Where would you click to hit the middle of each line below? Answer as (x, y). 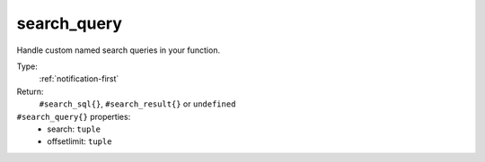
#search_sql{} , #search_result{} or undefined (137, 104)
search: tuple (74, 129)
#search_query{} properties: (74, 116)
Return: (30, 91)
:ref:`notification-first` (79, 79)
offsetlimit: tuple (79, 141)
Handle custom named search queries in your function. (118, 50)
